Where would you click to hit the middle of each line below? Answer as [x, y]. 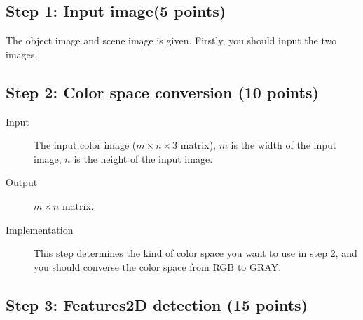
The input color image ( [85, 145]
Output [22, 182]
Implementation [40, 229]
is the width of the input [284, 145]
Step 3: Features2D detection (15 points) [157, 304]
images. [22, 54]
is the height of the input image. [143, 158]
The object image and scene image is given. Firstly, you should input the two [171, 40]
